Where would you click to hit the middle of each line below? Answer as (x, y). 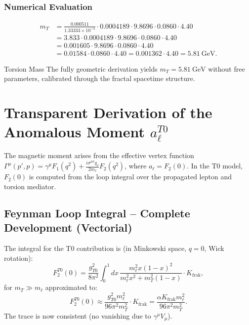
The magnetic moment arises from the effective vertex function (99, 155)
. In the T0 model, (215, 166)
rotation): (19, 258)
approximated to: (71, 287)
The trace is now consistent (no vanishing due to (78, 315)
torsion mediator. (30, 186)
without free (227, 68)
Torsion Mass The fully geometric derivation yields (81, 68)
